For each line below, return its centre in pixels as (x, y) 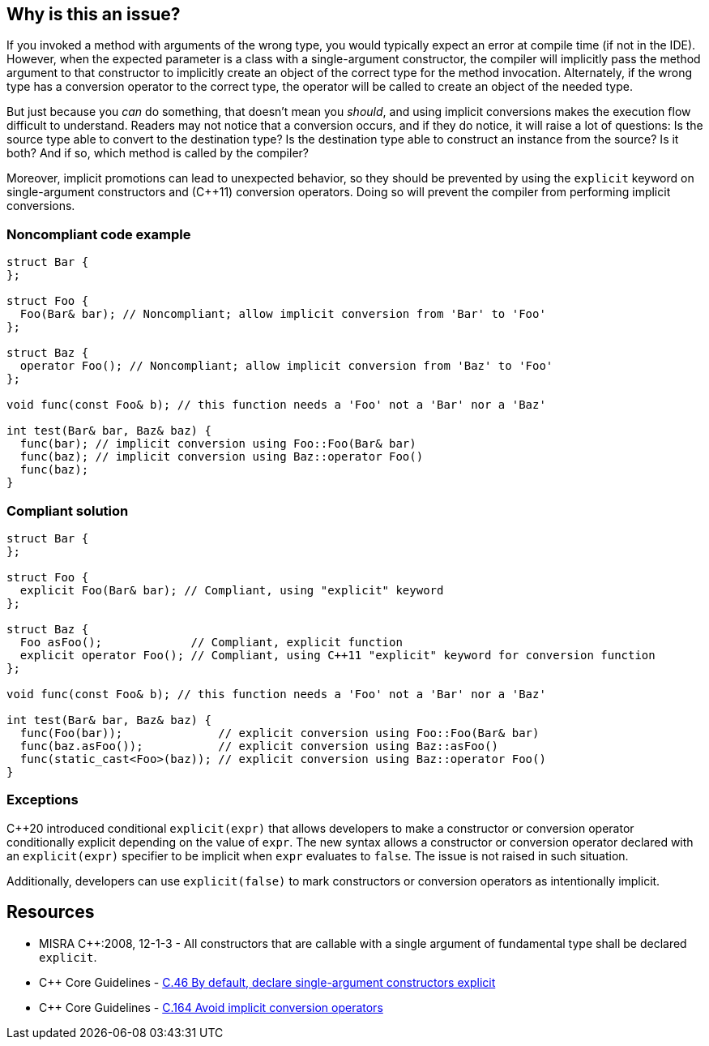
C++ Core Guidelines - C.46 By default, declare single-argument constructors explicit (267, 982)
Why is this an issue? (94, 14)
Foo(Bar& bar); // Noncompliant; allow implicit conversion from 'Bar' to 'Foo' (283, 314)
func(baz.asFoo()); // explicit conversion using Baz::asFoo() (259, 746)
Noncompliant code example (99, 234)
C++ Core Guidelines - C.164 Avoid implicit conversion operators (211, 1007)
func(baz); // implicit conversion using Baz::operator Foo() (222, 457)
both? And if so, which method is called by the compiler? (158, 153)
